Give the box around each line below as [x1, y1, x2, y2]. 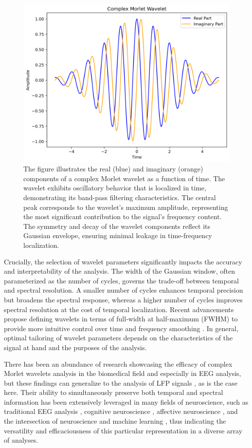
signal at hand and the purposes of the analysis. [4, 342, 147, 352]
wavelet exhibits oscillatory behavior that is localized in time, [23, 183, 206, 193]
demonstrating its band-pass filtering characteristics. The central [23, 192, 216, 202]
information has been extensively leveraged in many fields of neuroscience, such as [4, 396, 249, 407]
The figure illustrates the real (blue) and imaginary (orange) [23, 164, 203, 174]
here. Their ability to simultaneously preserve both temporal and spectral [4, 387, 223, 397]
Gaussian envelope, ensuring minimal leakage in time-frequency [23, 230, 212, 241]
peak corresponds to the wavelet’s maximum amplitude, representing [23, 202, 228, 212]
